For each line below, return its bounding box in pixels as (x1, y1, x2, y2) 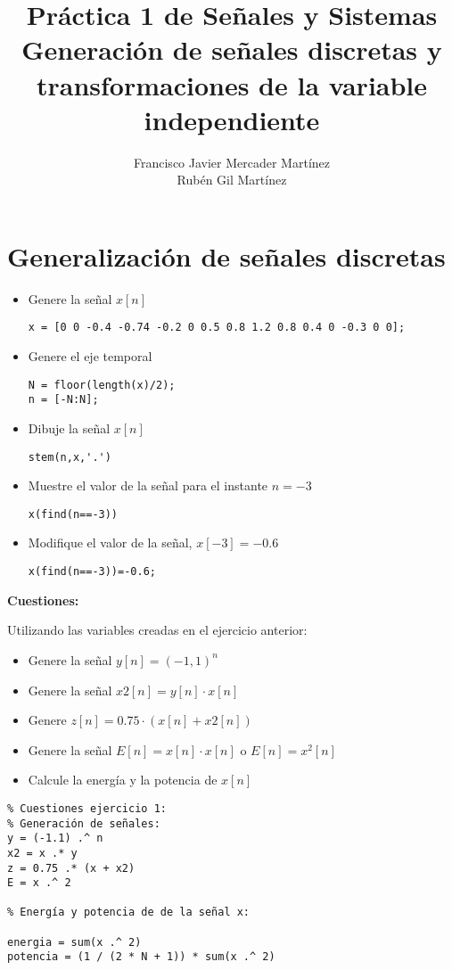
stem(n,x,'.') (28, 450, 111, 464)
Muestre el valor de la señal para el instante (28, 476, 268, 495)
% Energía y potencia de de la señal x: (7, 906, 251, 919)
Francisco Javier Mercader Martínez (134, 152, 330, 171)
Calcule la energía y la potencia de (28, 770, 218, 789)
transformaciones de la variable (36, 66, 428, 103)
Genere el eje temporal (28, 347, 152, 366)
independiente (144, 101, 320, 137)
